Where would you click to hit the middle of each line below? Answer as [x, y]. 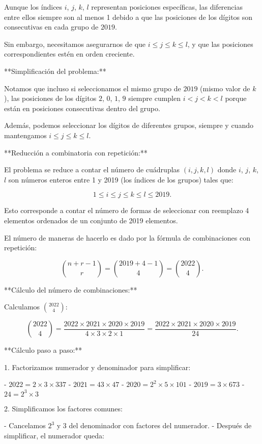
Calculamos [22, 307]
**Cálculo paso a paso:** [43, 350]
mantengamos [25, 135]
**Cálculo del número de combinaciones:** [71, 289]
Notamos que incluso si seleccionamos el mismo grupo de [93, 88]
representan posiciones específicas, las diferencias [167, 7]
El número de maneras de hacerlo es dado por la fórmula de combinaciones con [127, 237]
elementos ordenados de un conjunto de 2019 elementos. [91, 220]
